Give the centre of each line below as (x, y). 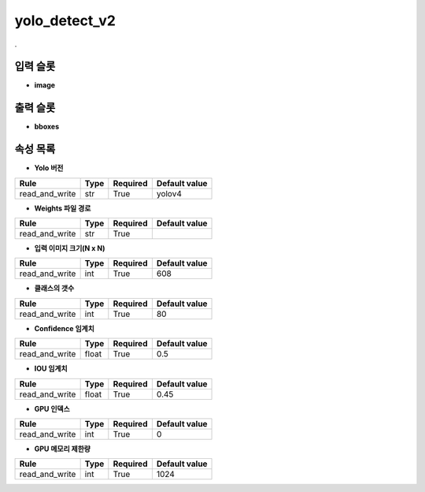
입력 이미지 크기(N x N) (70, 248)
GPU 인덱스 (52, 408)
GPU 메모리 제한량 (62, 449)
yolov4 (169, 193)
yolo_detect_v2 (65, 20)
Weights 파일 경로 (63, 208)
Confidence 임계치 (64, 328)
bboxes (46, 127)
